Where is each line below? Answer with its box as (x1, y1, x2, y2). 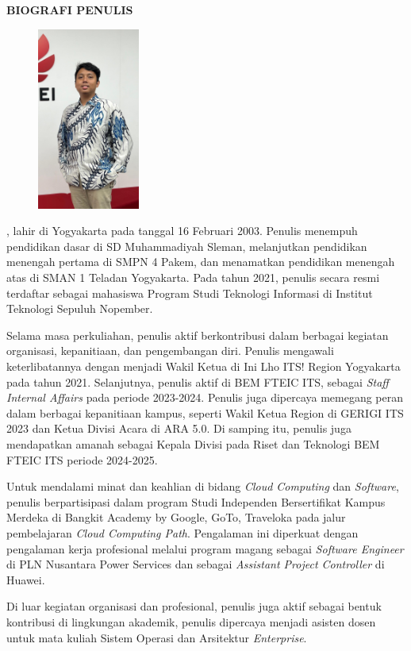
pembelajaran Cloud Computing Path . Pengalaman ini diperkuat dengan (6, 524, 359, 541)
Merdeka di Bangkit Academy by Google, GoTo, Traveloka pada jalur (6, 509, 346, 526)
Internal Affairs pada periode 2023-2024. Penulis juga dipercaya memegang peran (6, 389, 404, 406)
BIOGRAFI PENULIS (6, 2, 133, 17)
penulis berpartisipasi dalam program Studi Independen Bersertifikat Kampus (6, 493, 386, 510)
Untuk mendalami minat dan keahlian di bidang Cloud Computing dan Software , (6, 478, 399, 495)
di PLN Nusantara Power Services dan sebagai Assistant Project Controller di (6, 556, 385, 572)
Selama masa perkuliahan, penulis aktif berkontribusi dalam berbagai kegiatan (6, 326, 389, 343)
